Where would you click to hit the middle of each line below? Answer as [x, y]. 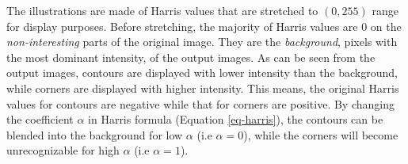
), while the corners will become [321, 134]
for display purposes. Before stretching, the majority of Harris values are [182, 26]
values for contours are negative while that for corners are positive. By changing [200, 103]
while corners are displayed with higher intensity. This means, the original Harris [203, 88]
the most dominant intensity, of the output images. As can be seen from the [191, 57]
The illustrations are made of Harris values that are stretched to [162, 10]
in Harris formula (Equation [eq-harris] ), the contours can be [236, 119]
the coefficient [40, 119]
